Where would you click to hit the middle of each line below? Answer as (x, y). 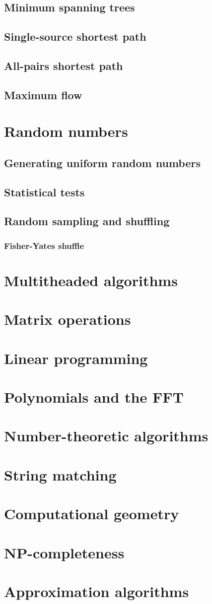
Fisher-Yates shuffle (44, 245)
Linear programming (76, 358)
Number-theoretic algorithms (106, 436)
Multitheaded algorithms (91, 280)
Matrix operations (68, 319)
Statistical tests (44, 192)
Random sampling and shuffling (87, 221)
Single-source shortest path (75, 36)
